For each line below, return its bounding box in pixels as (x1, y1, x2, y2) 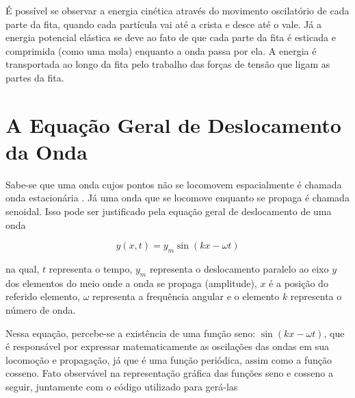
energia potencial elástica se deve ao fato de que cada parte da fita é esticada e (5, 30, 336, 45)
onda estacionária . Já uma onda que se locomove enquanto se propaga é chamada (5, 190, 350, 205)
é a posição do (269, 275, 328, 290)
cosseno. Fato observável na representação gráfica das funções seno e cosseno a (5, 366, 333, 380)
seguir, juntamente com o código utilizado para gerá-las (5, 380, 238, 393)
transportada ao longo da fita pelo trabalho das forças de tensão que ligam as (5, 57, 330, 71)
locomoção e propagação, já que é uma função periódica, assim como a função (5, 352, 332, 366)
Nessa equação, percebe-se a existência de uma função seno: (5, 325, 256, 340)
